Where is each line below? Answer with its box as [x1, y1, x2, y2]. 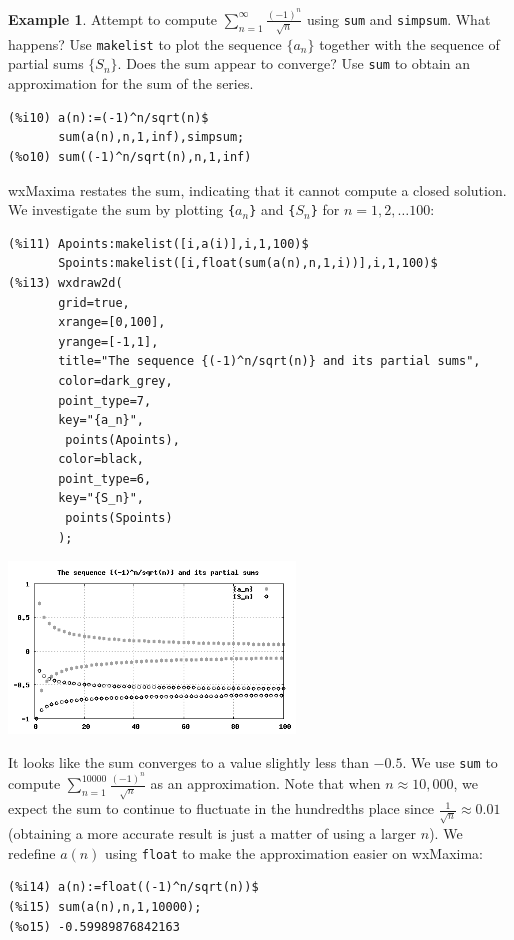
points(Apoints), [65, 432, 180, 447]
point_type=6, [58, 471, 152, 486]
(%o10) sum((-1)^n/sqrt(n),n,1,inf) [8, 149, 252, 164]
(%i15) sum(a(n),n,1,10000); [8, 899, 202, 914]
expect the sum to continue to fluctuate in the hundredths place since [8, 798, 435, 819]
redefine [8, 842, 56, 863]
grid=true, [58, 295, 130, 310]
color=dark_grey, [58, 373, 173, 388]
